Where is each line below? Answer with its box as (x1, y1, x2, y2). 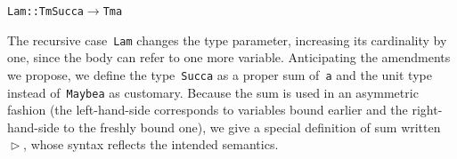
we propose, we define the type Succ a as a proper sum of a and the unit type (7, 65, 432, 83)
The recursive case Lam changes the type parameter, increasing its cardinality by (7, 30, 447, 49)
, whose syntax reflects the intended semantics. (23, 135, 279, 154)
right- (412, 100, 443, 119)
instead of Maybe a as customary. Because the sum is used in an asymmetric (7, 83, 419, 101)
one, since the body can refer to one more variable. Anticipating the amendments (7, 48, 451, 67)
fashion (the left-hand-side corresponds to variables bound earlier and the (7, 100, 408, 119)
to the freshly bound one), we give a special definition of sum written (63, 117, 441, 136)
